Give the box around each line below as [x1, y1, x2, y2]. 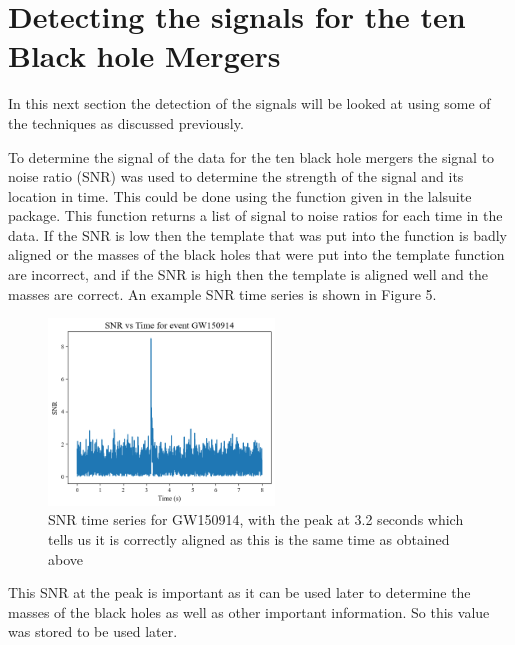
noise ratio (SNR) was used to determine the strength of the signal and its [8, 166, 464, 187]
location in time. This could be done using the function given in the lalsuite [8, 185, 472, 206]
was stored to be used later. [8, 621, 178, 642]
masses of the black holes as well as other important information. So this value [8, 601, 490, 622]
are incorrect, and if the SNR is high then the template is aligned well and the [8, 264, 488, 285]
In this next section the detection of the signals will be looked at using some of [8, 93, 491, 114]
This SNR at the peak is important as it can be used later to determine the [8, 582, 471, 603]
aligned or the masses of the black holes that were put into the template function [8, 244, 505, 265]
